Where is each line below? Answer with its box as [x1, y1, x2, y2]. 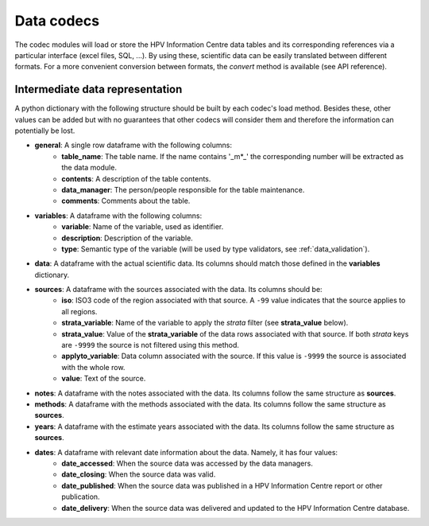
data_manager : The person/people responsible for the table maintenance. [61, 185, 305, 194]
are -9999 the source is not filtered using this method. [61, 341, 240, 350]
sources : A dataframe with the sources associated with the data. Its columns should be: [34, 285, 323, 294]
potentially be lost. [14, 126, 75, 135]
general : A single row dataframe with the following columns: [34, 140, 232, 150]
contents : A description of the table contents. [61, 173, 211, 183]
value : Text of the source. [61, 374, 146, 384]
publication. [61, 492, 100, 501]
